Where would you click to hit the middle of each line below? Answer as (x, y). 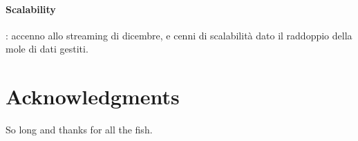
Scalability (31, 9)
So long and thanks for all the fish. (79, 130)
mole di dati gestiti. (47, 49)
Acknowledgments (93, 96)
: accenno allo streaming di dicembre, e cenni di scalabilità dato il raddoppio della (179, 35)
